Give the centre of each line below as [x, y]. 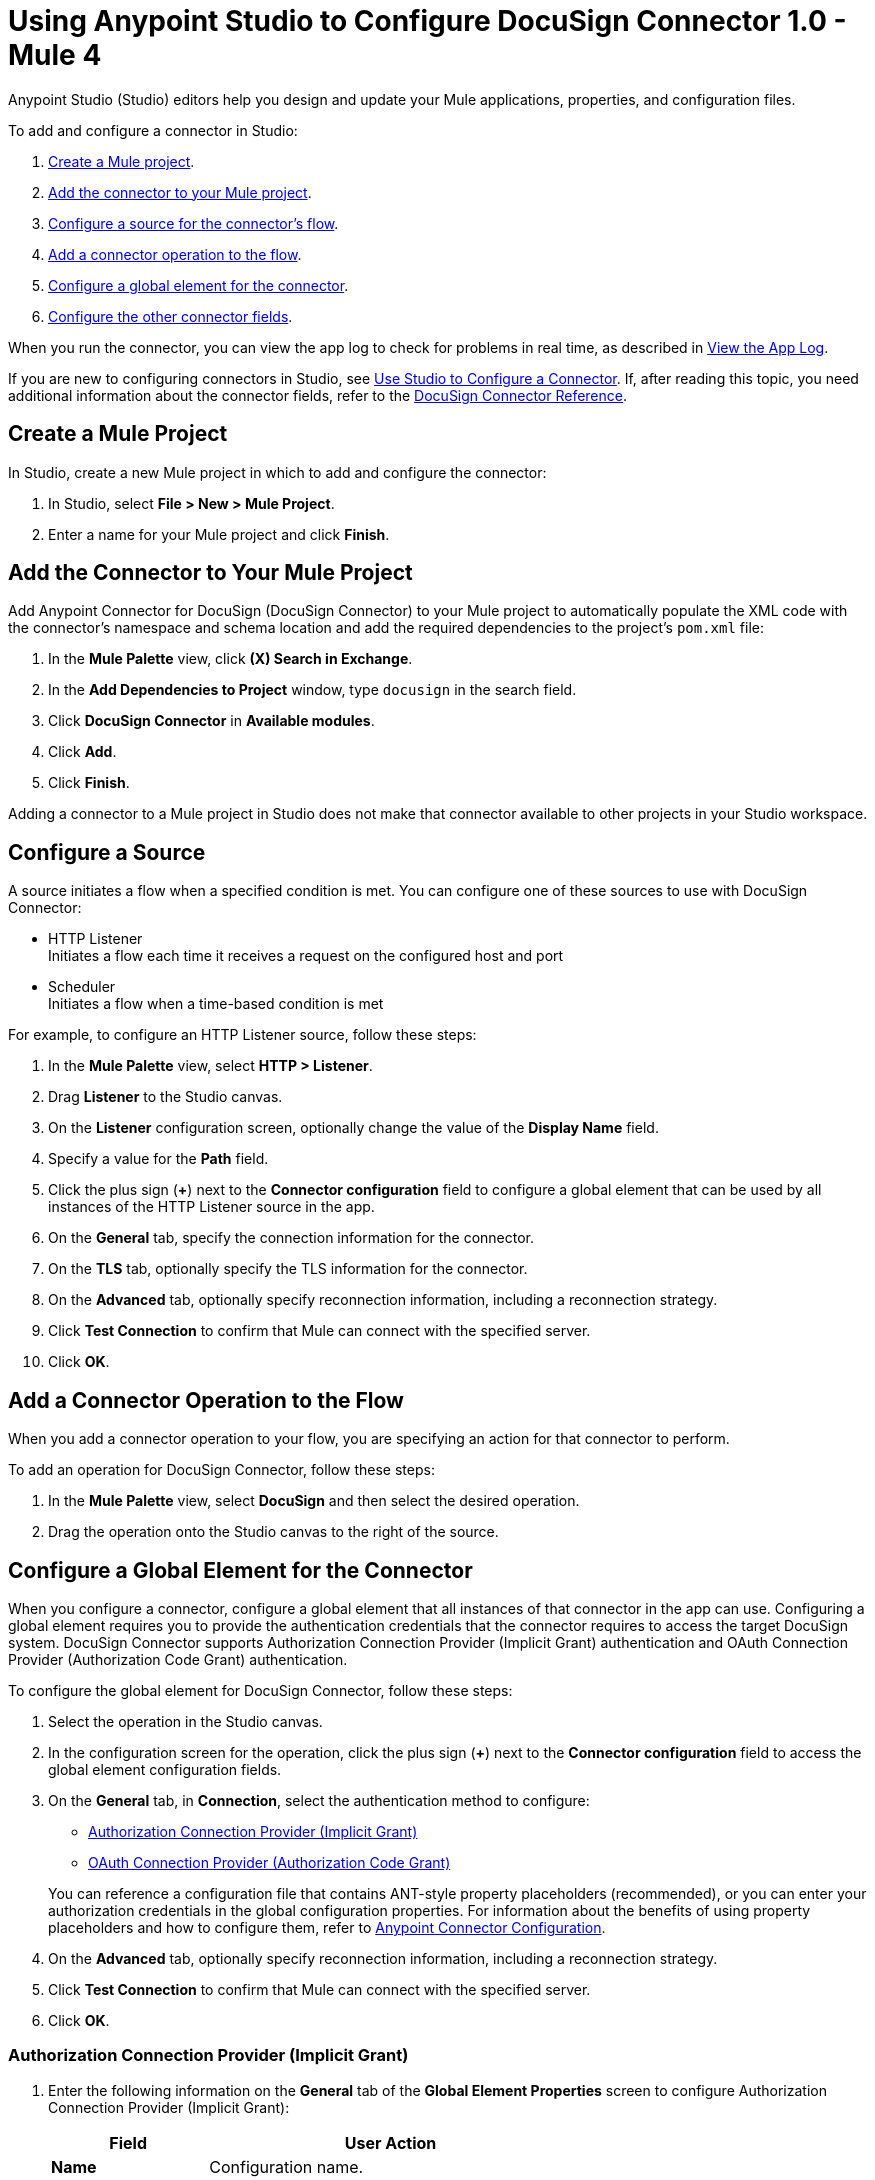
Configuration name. [286, 2166]
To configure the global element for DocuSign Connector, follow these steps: [260, 1690]
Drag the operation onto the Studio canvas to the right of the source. [273, 1532]
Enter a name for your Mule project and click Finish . [219, 534]
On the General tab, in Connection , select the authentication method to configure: [319, 1800]
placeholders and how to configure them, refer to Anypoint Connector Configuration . [327, 1927]
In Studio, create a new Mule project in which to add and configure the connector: [277, 472]
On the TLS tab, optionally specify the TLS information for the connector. [288, 1269]
